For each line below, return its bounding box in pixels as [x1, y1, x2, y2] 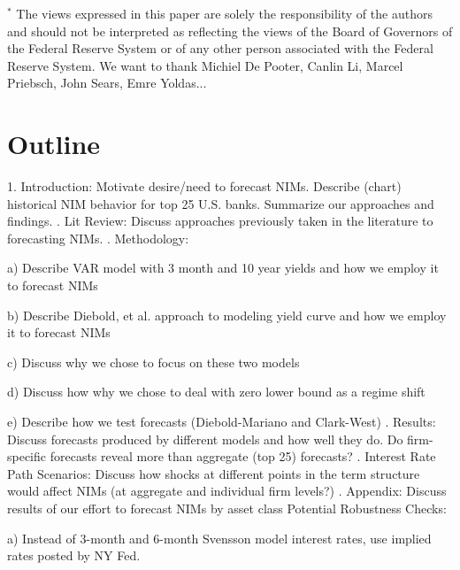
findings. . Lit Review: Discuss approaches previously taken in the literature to [7, 212, 433, 230]
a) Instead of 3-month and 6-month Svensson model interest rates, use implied [7, 528, 432, 547]
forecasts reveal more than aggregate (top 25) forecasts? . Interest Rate [50, 447, 436, 466]
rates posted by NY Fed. [7, 546, 141, 565]
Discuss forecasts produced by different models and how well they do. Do [7, 429, 403, 448]
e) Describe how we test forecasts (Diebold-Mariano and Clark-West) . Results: [7, 412, 436, 431]
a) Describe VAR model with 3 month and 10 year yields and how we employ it [7, 258, 439, 277]
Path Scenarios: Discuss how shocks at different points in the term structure [7, 464, 420, 482]
